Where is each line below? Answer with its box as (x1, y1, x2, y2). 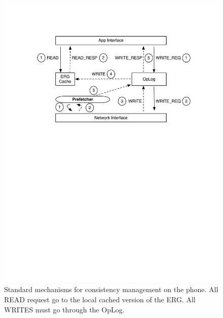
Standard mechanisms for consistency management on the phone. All (4, 284, 218, 295)
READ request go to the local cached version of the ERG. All (4, 294, 196, 305)
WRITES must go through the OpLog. (4, 304, 125, 314)
